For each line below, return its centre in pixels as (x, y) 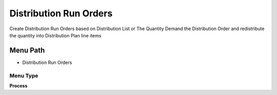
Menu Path (27, 50)
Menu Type (24, 76)
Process (18, 86)
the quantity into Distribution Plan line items (55, 35)
